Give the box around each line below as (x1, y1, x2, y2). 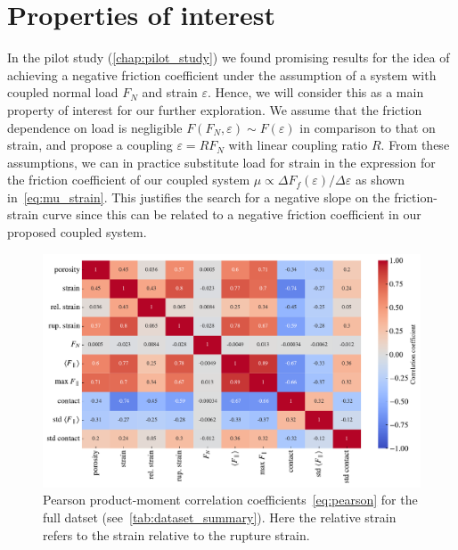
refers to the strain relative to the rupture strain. (43, 525, 310, 544)
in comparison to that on (299, 118, 436, 136)
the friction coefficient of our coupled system (7, 170, 250, 189)
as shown (355, 170, 405, 189)
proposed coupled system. (7, 223, 147, 242)
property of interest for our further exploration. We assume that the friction (7, 100, 422, 119)
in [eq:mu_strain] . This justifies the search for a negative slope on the (7, 187, 390, 206)
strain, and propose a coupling (7, 135, 173, 154)
